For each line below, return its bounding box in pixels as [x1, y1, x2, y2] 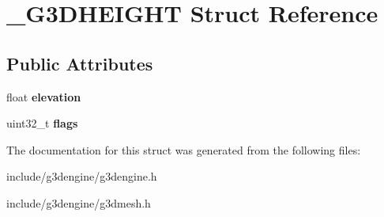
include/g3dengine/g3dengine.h [6, 168, 157, 185]
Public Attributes [6, 51, 153, 75]
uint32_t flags [6, 115, 78, 131]
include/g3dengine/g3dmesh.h [6, 194, 151, 211]
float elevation [6, 88, 81, 105]
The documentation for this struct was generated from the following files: [6, 141, 361, 158]
